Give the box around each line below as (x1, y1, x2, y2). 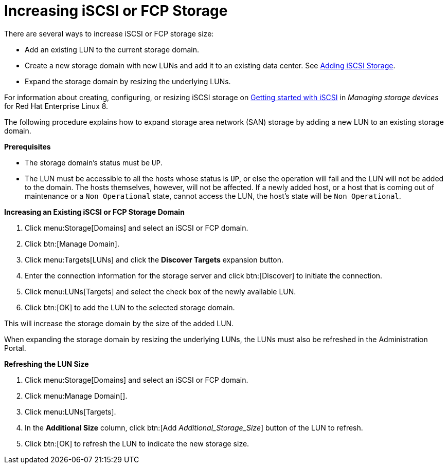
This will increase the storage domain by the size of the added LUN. (4, 319, 234, 328)
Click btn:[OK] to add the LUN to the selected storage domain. (25, 303, 235, 312)
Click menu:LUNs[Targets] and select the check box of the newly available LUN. (25, 287, 296, 296)
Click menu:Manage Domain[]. (25, 391, 128, 400)
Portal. (4, 343, 26, 352)
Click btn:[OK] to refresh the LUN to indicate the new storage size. (25, 439, 249, 448)
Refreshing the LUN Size (4, 359, 89, 368)
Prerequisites (4, 142, 51, 151)
